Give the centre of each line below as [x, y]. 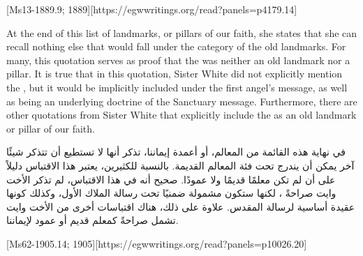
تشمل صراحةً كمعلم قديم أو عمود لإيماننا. [92, 220]
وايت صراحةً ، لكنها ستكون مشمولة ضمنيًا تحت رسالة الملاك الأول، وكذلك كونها [171, 193]
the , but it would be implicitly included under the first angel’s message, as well [177, 87]
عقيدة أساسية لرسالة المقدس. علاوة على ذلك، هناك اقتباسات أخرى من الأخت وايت [181, 206]
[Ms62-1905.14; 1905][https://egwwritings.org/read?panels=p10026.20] [157, 243]
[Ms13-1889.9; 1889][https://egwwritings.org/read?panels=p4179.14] [152, 9]
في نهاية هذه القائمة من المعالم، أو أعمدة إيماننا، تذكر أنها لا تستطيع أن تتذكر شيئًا [176, 152]
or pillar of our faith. [51, 128]
